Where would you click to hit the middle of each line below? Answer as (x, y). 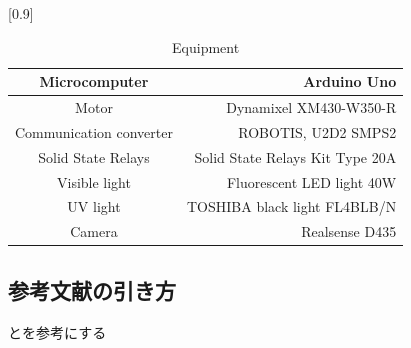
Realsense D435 (349, 231)
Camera (94, 231)
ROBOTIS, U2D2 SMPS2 (317, 131)
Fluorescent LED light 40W (311, 181)
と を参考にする (57, 331)
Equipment (206, 46)
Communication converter (94, 131)
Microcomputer (94, 81)
